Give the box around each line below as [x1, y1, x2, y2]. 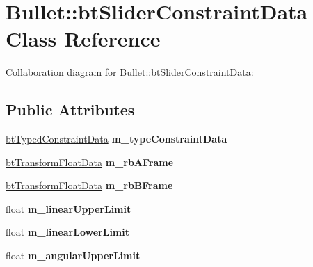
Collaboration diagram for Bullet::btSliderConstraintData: [6, 65, 254, 79]
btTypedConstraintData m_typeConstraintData [6, 131, 227, 146]
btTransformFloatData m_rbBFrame [6, 178, 173, 193]
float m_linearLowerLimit [6, 225, 129, 239]
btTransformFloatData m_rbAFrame [6, 154, 174, 169]
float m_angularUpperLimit [6, 248, 141, 263]
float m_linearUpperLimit [6, 201, 131, 216]
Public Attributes [6, 99, 135, 120]
